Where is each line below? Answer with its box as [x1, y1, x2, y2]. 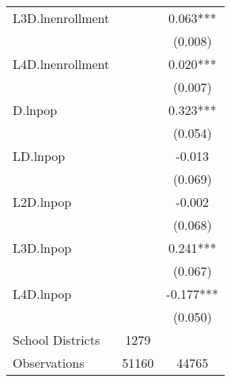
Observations [13, 353, 85, 372]
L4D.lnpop [13, 285, 72, 303]
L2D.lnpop [13, 193, 72, 211]
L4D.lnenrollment [13, 55, 110, 73]
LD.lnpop [13, 147, 66, 165]
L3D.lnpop [13, 239, 72, 257]
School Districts [13, 330, 100, 349]
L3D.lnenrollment [13, 9, 110, 27]
